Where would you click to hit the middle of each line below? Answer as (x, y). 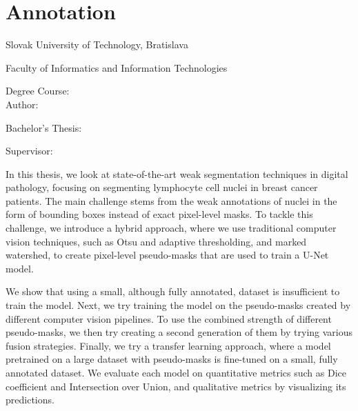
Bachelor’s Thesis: (44, 127)
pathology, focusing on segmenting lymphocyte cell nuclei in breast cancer (162, 187)
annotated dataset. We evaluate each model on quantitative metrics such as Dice (176, 372)
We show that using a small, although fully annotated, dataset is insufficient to (173, 291)
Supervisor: (29, 151)
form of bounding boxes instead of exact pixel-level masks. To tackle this (159, 214)
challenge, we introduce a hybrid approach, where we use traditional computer (171, 228)
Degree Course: (38, 91)
